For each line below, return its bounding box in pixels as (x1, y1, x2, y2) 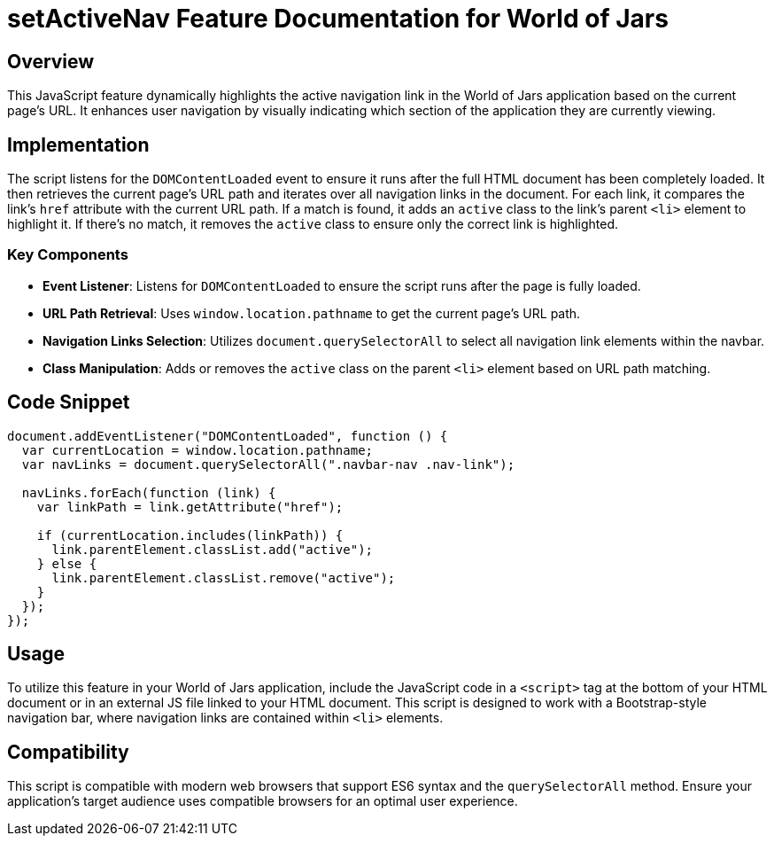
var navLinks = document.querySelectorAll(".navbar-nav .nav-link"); (21, 457, 515, 472)
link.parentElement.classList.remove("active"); (51, 570, 396, 585)
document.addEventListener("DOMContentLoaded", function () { (7, 428, 448, 443)
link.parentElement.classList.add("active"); (51, 542, 374, 557)
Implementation (7, 133, 150, 156)
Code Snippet (7, 391, 130, 414)
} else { (36, 556, 97, 571)
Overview (7, 50, 95, 73)
